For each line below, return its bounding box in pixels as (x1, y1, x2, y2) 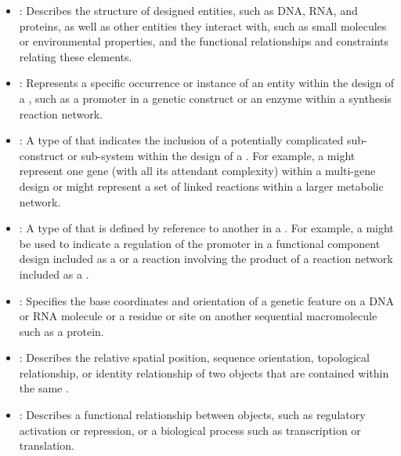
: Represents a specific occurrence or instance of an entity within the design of (19, 75, 395, 91)
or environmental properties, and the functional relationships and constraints (19, 33, 389, 49)
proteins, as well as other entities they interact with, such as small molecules (19, 17, 387, 34)
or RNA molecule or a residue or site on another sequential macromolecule (19, 308, 378, 324)
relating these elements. (19, 48, 132, 64)
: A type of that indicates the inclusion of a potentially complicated (19, 132, 344, 148)
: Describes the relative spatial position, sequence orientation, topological (19, 349, 370, 366)
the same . (19, 380, 69, 396)
